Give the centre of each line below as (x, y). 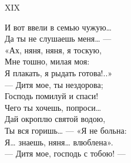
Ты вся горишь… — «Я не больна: (66, 130)
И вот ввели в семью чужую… (58, 27)
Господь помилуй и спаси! (52, 96)
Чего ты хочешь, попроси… (53, 107)
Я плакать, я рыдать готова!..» (59, 72)
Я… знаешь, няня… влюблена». (59, 142)
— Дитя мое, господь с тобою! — (65, 153)
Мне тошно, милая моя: (47, 61)
